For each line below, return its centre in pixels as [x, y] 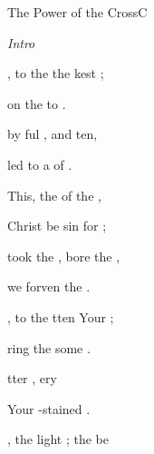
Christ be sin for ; [57, 226]
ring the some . [49, 347]
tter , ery [32, 378]
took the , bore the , [64, 256]
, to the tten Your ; [61, 316]
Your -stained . [49, 408]
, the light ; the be [58, 439]
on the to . [37, 103]
